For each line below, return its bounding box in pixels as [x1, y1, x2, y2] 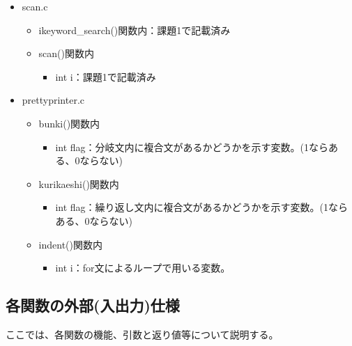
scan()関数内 [38, 46, 95, 61]
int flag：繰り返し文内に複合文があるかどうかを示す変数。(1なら [55, 200, 349, 214]
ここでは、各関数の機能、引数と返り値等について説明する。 [6, 327, 279, 341]
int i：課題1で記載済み [55, 69, 156, 84]
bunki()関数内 [38, 116, 100, 130]
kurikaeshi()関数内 [38, 176, 119, 191]
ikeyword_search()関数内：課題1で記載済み [38, 22, 231, 37]
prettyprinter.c [22, 93, 84, 107]
